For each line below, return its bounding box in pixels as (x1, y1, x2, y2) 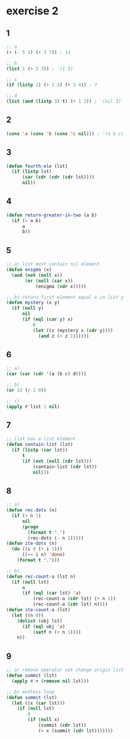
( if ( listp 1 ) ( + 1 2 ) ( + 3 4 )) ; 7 (6, 82, 97, 88)
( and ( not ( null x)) (11, 272, 63, 278)
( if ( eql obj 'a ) (21, 623, 66, 630)
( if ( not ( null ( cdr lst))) (21, 458, 92, 464)
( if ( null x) (27, 717, 60, 723)
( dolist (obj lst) (17, 618, 63, 624)
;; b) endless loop (6, 689, 55, 695)
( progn (21, 524, 39, 530)
